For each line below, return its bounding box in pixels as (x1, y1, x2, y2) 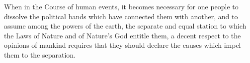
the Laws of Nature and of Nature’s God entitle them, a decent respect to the (4, 30, 241, 40)
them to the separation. (4, 49, 76, 60)
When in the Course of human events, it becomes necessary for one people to (4, 1, 239, 11)
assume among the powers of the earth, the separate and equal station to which (4, 21, 247, 31)
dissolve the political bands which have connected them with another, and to (4, 11, 238, 21)
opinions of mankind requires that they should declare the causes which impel (4, 40, 241, 50)
